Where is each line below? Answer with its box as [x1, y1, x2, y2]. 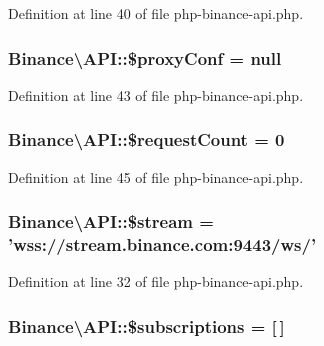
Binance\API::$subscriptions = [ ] [8, 313, 285, 338]
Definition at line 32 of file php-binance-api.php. [8, 271, 304, 292]
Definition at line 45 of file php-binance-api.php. [8, 166, 304, 187]
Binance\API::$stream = [8, 209, 214, 234]
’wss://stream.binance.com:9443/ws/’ [8, 232, 317, 257]
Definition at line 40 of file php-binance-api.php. [8, 3, 304, 23]
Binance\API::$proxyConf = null [8, 45, 282, 70]
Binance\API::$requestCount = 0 [8, 127, 285, 152]
